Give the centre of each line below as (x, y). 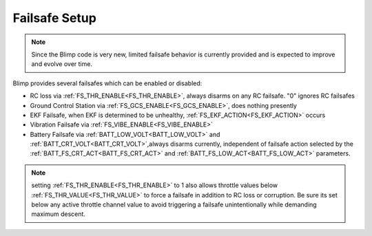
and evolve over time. (62, 64)
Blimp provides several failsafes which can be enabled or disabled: (107, 83)
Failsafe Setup (54, 18)
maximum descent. (59, 214)
